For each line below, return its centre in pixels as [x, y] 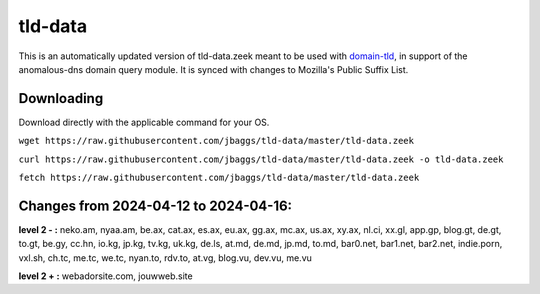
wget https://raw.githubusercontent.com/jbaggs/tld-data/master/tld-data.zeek [216, 141]
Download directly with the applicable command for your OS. [144, 122]
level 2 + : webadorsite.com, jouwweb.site [106, 276]
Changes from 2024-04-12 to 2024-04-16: [155, 205]
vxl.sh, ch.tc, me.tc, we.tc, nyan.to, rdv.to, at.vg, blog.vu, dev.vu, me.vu [165, 257]
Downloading [61, 98]
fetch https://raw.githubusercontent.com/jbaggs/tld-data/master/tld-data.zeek [219, 178]
